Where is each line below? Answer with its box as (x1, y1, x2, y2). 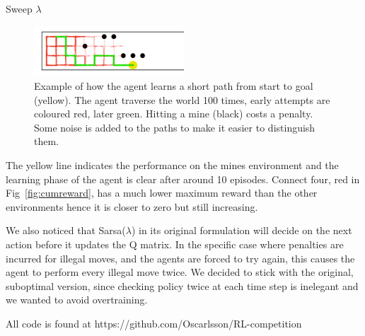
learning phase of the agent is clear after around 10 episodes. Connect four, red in (6, 171, 360, 186)
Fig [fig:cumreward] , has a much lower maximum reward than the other (6, 185, 318, 200)
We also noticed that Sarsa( (6, 223, 126, 238)
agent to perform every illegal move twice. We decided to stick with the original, (6, 265, 354, 279)
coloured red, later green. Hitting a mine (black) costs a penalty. (34, 106, 313, 121)
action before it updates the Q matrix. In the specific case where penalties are (6, 236, 344, 251)
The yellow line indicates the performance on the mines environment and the (6, 157, 339, 172)
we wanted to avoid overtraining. (6, 292, 148, 307)
